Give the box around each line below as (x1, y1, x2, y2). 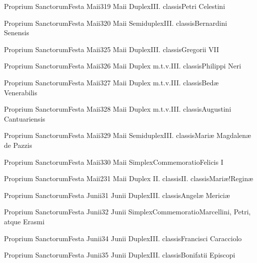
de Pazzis (4, 139, 32, 150)
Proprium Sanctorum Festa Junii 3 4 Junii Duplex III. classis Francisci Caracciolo (4, 233, 242, 243)
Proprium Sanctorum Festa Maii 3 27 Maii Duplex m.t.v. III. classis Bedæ (4, 77, 219, 87)
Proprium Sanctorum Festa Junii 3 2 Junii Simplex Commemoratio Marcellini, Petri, (4, 206, 251, 217)
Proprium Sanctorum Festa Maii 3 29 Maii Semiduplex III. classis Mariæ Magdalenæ (4, 130, 251, 140)
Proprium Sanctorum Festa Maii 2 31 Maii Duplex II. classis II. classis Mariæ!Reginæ (4, 173, 254, 184)
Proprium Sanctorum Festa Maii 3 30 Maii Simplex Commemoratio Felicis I (4, 156, 223, 167)
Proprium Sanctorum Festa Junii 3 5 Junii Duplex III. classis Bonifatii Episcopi (4, 250, 235, 260)
